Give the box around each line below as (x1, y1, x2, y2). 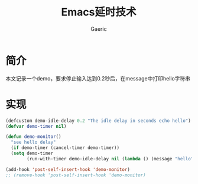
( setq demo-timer (11, 150, 54, 156)
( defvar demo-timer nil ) (5, 123, 67, 129)
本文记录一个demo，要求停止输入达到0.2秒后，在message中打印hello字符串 (5, 75, 190, 82)
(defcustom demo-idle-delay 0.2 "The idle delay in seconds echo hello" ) (5, 118, 191, 124)
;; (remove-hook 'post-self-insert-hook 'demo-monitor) (5, 172, 146, 178)
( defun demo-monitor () (5, 134, 61, 140)
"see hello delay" (11, 140, 57, 146)
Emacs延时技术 (61, 5, 137, 19)
